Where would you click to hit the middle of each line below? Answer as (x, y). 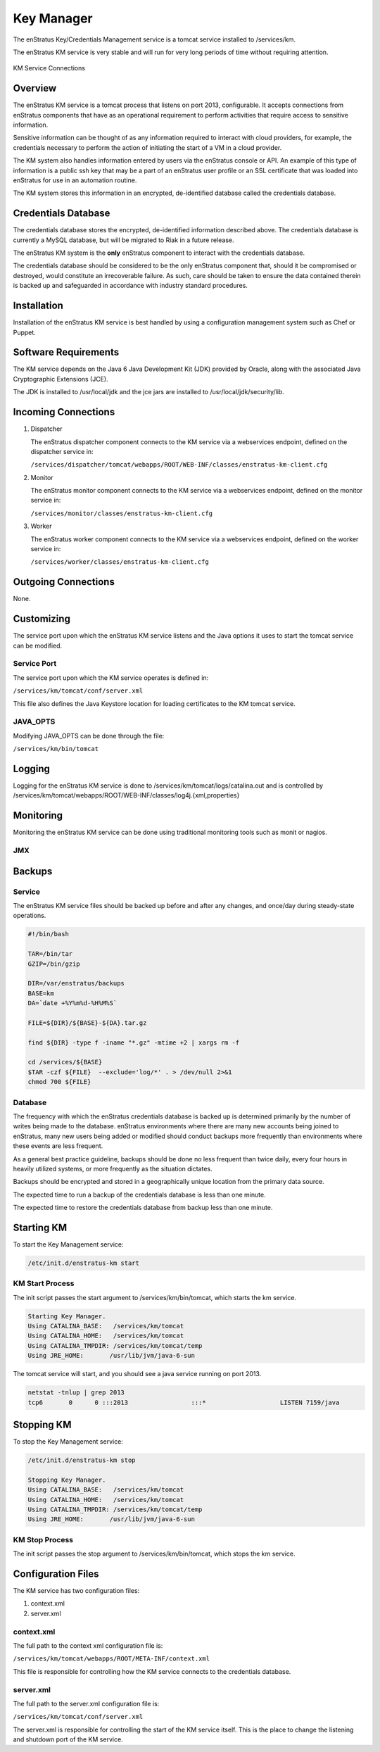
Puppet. (25, 332)
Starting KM (40, 1227)
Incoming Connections (64, 412)
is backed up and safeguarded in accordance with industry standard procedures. (130, 286)
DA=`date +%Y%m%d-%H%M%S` (72, 1003)
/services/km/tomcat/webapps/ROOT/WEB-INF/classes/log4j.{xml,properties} (126, 795)
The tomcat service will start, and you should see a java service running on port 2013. (137, 1374)
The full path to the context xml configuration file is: (88, 1646)
